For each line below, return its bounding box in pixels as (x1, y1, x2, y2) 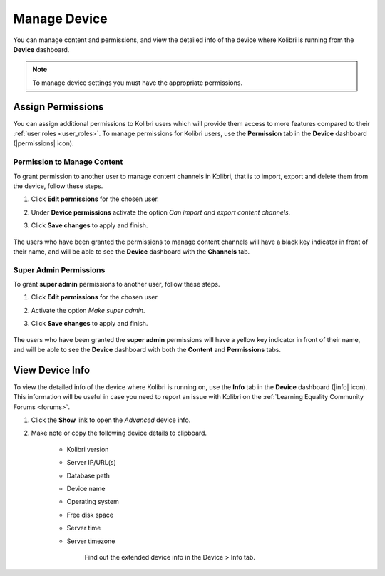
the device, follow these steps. (13, 182, 103, 190)
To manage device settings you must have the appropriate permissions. (32, 78, 242, 87)
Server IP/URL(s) (66, 458, 117, 467)
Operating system (66, 498, 119, 506)
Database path (66, 471, 110, 480)
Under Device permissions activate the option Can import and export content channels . (31, 207, 291, 217)
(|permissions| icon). (13, 139, 74, 148)
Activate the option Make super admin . (31, 306, 145, 314)
